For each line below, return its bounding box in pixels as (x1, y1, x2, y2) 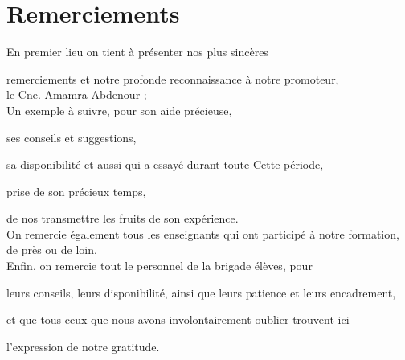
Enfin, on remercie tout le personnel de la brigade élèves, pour (6, 257, 313, 274)
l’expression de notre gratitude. (6, 337, 160, 354)
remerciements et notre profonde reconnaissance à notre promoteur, (6, 70, 339, 87)
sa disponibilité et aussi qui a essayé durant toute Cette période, (6, 156, 324, 173)
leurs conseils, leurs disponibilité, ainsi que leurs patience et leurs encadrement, (6, 284, 396, 301)
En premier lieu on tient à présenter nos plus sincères (6, 43, 268, 60)
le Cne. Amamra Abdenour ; (6, 86, 147, 103)
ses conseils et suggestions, (6, 129, 137, 145)
